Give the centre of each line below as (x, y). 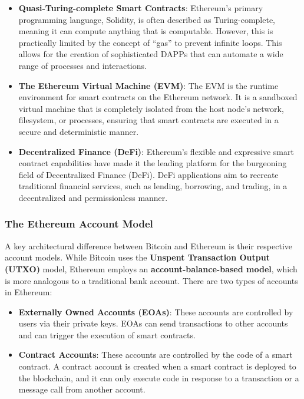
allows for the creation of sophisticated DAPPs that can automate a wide (151, 54)
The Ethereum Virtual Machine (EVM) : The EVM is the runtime (148, 85)
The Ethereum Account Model (79, 224)
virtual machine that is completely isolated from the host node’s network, (151, 108)
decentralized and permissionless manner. (93, 197)
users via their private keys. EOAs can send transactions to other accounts (153, 323)
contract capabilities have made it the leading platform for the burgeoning (153, 163)
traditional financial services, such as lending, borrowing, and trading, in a (153, 186)
